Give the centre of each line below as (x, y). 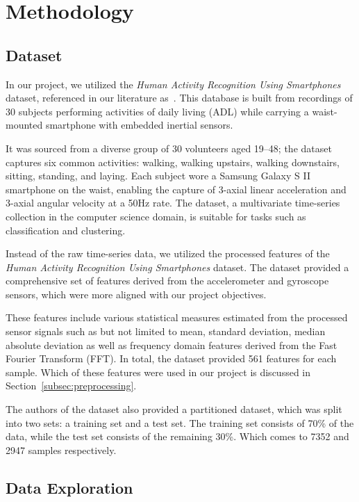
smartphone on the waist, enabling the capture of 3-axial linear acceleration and (176, 189)
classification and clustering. (66, 230)
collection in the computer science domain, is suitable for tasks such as (156, 216)
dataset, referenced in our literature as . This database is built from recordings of (179, 98)
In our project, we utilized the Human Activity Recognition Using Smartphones (173, 84)
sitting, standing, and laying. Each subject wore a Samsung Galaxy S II (158, 176)
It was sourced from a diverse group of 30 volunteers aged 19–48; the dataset (169, 148)
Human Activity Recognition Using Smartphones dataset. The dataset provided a (177, 267)
